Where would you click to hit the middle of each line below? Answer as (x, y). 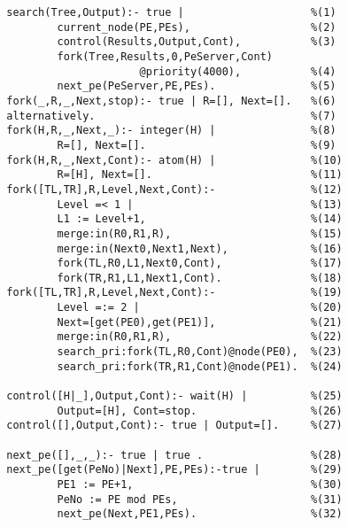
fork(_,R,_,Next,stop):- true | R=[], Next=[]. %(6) (171, 101)
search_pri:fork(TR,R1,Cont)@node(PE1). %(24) (200, 366)
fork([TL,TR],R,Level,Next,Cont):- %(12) (174, 189)
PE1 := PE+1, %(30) (200, 484)
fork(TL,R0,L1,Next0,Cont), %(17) (200, 263)
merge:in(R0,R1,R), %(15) (200, 233)
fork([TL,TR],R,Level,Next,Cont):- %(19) (174, 293)
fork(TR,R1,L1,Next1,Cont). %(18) (200, 278)
